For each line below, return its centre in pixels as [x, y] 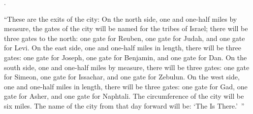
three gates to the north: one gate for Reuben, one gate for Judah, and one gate [125, 38]
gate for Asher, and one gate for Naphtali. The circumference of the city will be [124, 96]
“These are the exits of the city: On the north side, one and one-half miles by [121, 19]
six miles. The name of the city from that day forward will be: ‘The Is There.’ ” [124, 105]
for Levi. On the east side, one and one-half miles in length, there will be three [123, 48]
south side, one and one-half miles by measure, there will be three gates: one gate [127, 67]
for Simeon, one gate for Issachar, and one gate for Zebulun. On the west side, [122, 77]
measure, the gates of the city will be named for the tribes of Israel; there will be [126, 28]
